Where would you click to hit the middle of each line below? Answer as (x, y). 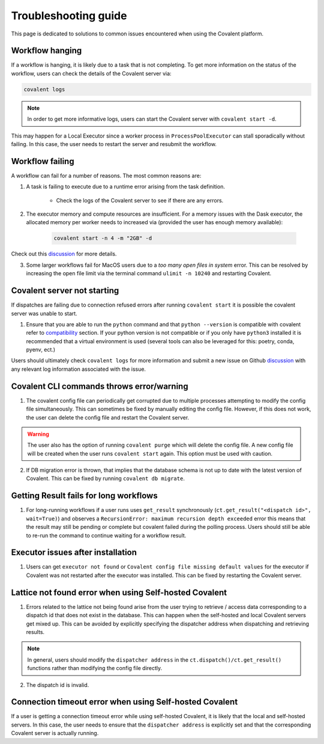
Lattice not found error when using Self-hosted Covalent (119, 592)
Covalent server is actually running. (55, 733)
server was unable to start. (44, 313)
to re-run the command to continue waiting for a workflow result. (106, 535)
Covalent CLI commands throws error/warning (100, 386)
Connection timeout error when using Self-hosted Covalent (124, 702)
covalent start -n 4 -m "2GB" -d (103, 238)
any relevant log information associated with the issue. (79, 369)
